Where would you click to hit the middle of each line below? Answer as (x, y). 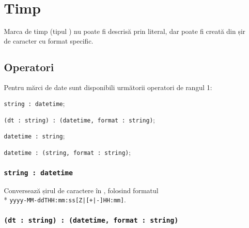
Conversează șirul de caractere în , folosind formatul (81, 190)
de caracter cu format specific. (49, 40)
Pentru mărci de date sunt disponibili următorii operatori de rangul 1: (108, 87)
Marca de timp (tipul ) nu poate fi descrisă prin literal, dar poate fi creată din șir (125, 31)
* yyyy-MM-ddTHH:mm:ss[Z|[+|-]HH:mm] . (65, 200)
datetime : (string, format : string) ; (67, 152)
